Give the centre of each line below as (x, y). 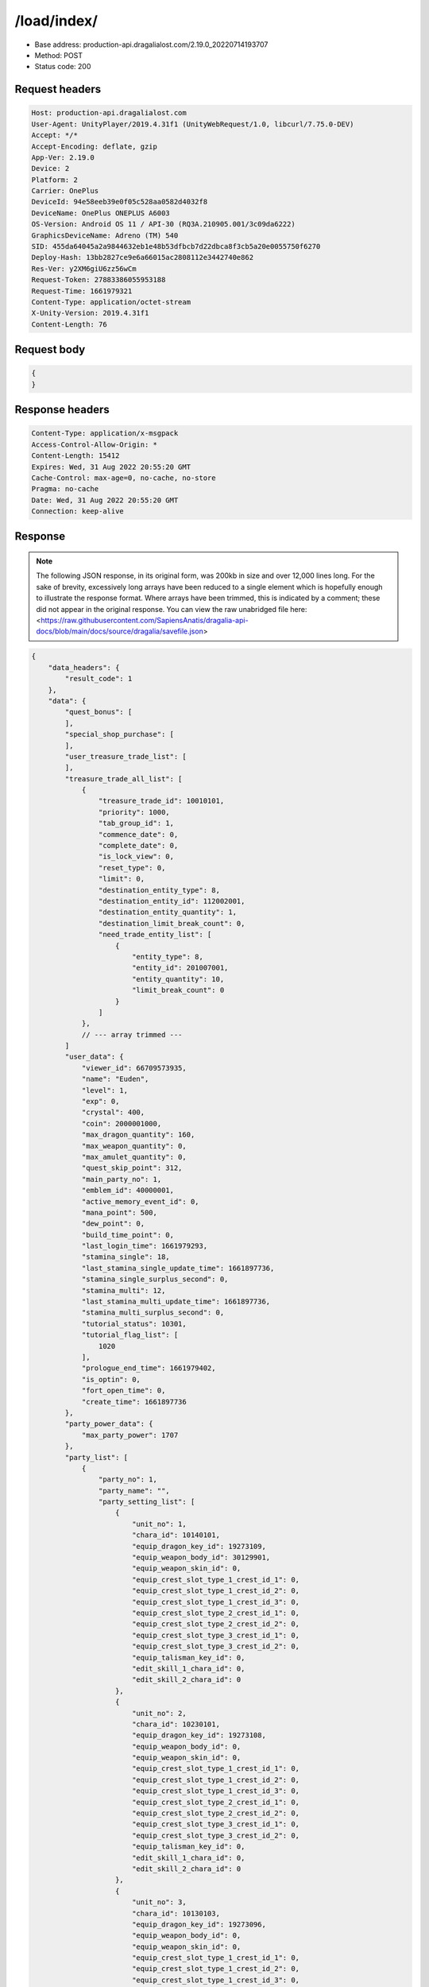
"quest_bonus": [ (99, 712)
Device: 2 (50, 168)
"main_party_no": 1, (122, 1179)
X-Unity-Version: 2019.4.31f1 (90, 313)
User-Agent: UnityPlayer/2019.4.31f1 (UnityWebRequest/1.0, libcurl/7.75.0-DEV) (193, 124)
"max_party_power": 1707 (130, 1435)
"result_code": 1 (99, 679)
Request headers (58, 89)
